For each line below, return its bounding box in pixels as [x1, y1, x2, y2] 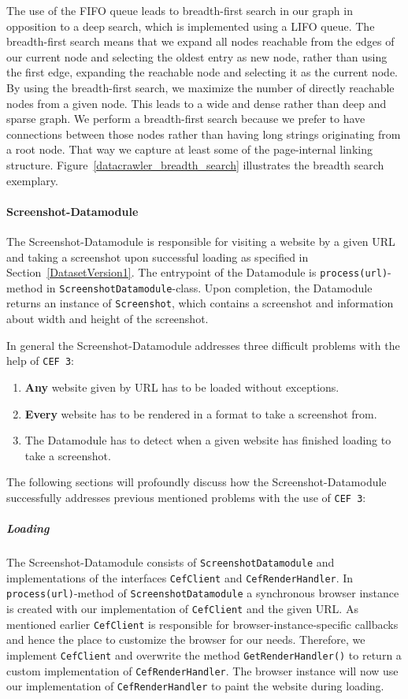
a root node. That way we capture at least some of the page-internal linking [6, 141, 373, 158]
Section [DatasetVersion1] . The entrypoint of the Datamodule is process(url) [6, 264, 388, 281]
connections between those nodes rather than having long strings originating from [6, 125, 401, 142]
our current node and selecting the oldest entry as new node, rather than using [6, 48, 388, 65]
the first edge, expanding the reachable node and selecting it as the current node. [6, 64, 398, 80]
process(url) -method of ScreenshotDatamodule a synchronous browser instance [6, 585, 399, 601]
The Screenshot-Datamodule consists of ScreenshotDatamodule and [6, 554, 335, 571]
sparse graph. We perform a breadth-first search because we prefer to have [6, 110, 365, 127]
